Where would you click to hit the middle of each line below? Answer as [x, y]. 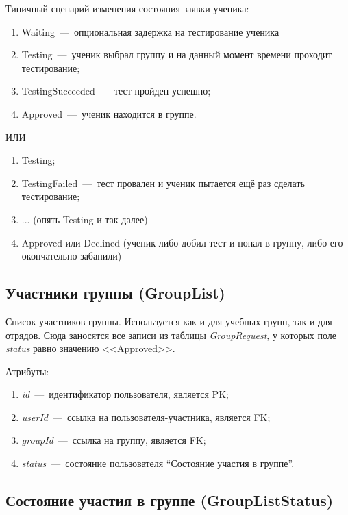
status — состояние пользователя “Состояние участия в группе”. [158, 463]
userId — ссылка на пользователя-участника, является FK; [146, 417]
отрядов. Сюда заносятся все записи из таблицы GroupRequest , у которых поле [171, 335]
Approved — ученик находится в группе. [109, 113]
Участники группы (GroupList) [115, 293]
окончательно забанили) [72, 256]
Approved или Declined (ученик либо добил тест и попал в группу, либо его [182, 242]
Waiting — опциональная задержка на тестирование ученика [150, 31]
